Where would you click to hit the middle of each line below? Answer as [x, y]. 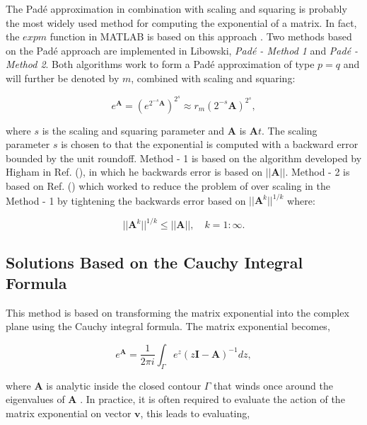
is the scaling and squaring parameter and [133, 130]
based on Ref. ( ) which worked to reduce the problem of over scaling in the [168, 186]
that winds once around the [274, 385]
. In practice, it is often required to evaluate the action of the [212, 399]
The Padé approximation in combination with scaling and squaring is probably [176, 8]
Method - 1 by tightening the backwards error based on [126, 200]
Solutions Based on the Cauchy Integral [155, 262]
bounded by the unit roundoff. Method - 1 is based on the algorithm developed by [184, 158]
